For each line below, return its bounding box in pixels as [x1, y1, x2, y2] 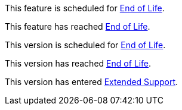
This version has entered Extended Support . [5, 77, 178, 87]
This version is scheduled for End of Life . [5, 40, 166, 50]
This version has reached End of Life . [5, 58, 152, 68]
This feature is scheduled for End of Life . [5, 3, 165, 13]
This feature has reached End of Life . [5, 21, 150, 32]
